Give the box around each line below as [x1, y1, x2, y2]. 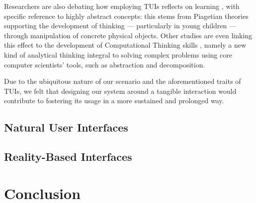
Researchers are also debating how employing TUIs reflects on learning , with [4, 1, 240, 11]
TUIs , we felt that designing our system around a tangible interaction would [4, 85, 237, 96]
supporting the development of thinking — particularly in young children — [4, 20, 236, 31]
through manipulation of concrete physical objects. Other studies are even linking [4, 30, 253, 40]
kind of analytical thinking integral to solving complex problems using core [4, 49, 232, 60]
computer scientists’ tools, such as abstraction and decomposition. [4, 59, 205, 69]
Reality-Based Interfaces [4, 149, 132, 164]
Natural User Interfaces [4, 120, 128, 135]
